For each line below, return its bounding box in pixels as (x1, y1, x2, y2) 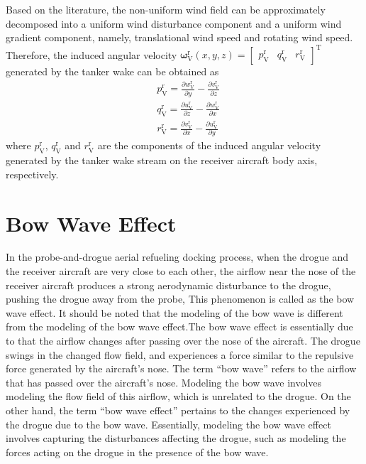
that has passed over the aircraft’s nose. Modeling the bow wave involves (6, 374, 322, 389)
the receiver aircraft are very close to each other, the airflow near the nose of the (6, 264, 356, 279)
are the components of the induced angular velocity (97, 138, 321, 153)
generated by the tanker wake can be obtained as (6, 64, 219, 79)
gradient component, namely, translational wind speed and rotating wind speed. (6, 30, 353, 45)
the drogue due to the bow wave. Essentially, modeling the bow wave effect (6, 416, 331, 431)
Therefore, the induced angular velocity (6, 47, 177, 62)
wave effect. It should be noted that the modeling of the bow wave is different (6, 305, 343, 320)
